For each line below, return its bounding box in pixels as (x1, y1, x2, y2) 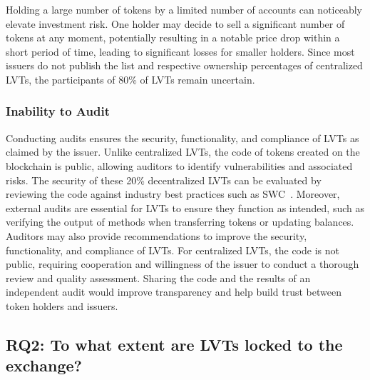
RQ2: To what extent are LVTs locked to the (6, 333, 343, 355)
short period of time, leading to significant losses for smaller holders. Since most (6, 44, 355, 59)
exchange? (6, 354, 82, 376)
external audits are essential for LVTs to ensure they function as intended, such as (6, 200, 365, 215)
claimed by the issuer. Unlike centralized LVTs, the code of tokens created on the (6, 144, 360, 159)
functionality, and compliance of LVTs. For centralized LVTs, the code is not (6, 242, 339, 257)
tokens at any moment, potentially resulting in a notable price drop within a (6, 30, 340, 45)
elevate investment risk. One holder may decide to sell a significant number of (6, 16, 345, 31)
